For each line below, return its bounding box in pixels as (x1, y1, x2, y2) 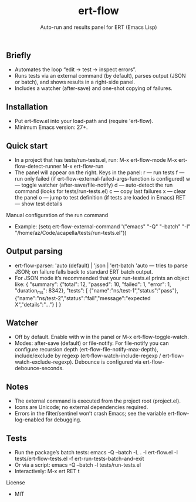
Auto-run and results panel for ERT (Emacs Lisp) (40, 24, 157, 31)
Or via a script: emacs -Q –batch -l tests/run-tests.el (14, 461, 141, 468)
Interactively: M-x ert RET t (14, 468, 80, 475)
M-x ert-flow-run (62, 162, 104, 169)
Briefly (6, 50, 31, 60)
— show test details (14, 200, 63, 207)
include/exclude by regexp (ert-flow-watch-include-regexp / (14, 352, 161, 360)
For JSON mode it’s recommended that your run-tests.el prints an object (14, 274, 190, 281)
